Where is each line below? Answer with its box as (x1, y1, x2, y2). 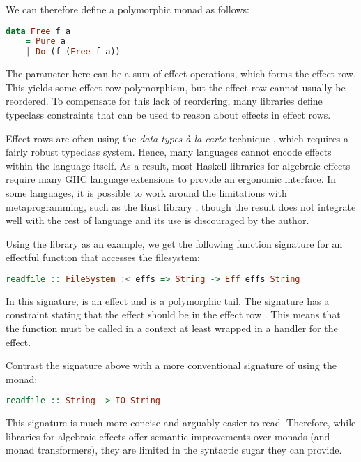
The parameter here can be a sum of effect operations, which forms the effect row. (6, 66, 356, 81)
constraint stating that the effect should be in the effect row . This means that (6, 307, 341, 322)
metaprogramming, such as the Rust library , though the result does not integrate (6, 199, 356, 214)
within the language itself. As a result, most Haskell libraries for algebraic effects (6, 158, 351, 172)
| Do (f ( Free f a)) (25, 47, 121, 57)
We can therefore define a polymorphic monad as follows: (6, 2, 249, 16)
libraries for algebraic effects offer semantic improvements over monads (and (6, 429, 330, 443)
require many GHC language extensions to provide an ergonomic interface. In (6, 172, 337, 186)
